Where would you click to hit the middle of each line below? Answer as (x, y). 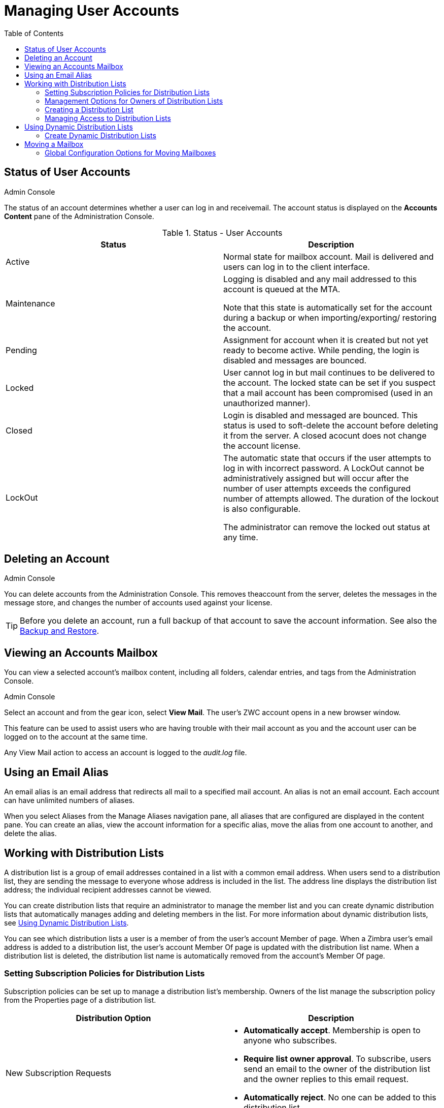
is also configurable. (262, 509)
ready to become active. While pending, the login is (321, 350)
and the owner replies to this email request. (326, 1079)
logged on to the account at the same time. (76, 737)
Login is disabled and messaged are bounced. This (321, 415)
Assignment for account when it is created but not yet (326, 340)
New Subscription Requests (59, 1073)
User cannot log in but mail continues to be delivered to (329, 372)
